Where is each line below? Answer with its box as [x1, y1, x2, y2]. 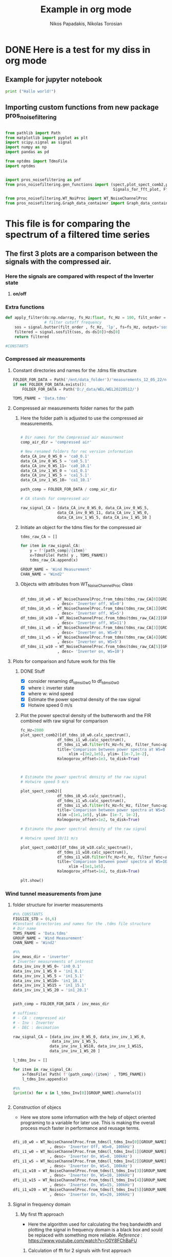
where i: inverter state [28, 684, 74, 691]
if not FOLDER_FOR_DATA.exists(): [12, 382, 87, 387]
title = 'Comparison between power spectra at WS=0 [57, 747, 165, 752]
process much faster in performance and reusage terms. [20, 1125, 140, 1131]
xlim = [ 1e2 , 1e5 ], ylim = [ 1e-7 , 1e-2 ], [68, 752, 149, 757]
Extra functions [5, 303, 45, 311]
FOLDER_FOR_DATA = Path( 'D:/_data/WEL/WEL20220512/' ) [22, 387, 139, 392]
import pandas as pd [5, 150, 50, 155]
